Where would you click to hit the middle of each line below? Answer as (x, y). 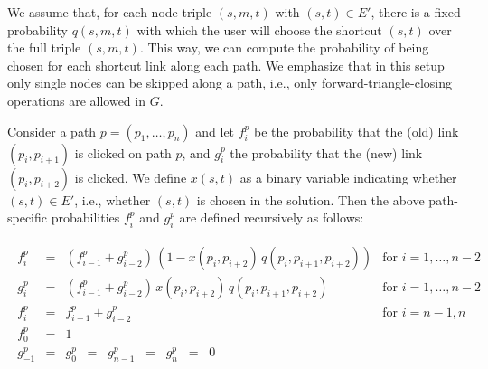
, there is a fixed (416, 12)
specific (28, 218)
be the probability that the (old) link (356, 131)
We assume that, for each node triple (110, 12)
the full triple (44, 47)
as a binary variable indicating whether (348, 177)
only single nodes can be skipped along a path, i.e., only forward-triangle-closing (230, 83)
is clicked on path (123, 152)
